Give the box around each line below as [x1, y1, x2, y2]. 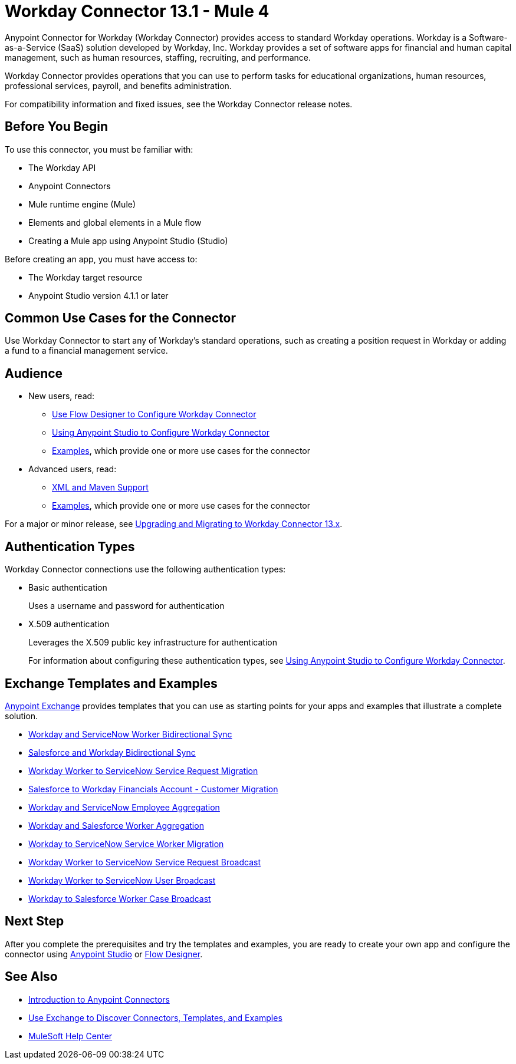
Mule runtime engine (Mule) [28, 199, 136, 209]
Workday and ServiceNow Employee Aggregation [28, 802, 220, 812]
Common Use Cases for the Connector [5, 311, 236, 326]
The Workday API [28, 162, 96, 173]
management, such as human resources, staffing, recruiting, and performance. [5, 52, 311, 62]
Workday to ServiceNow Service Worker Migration [28, 838, 224, 849]
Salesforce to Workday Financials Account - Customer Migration [28, 783, 278, 794]
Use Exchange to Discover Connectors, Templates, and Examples [28, 1012, 282, 1023]
